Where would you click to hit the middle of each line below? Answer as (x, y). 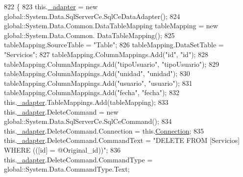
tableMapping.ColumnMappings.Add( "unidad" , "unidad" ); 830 (97, 73)
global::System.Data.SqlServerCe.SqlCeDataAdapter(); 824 (92, 16)
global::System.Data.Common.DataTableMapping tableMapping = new (111, 26)
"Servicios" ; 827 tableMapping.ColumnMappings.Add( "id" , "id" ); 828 (106, 54)
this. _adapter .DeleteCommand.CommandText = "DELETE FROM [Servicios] (122, 140)
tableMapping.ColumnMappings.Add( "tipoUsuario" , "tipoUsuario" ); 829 (112, 64)
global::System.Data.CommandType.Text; (67, 169)
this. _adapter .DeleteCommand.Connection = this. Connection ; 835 (104, 130)
